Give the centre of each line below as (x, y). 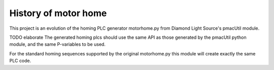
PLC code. (20, 61)
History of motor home (58, 13)
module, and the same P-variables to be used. (58, 44)
